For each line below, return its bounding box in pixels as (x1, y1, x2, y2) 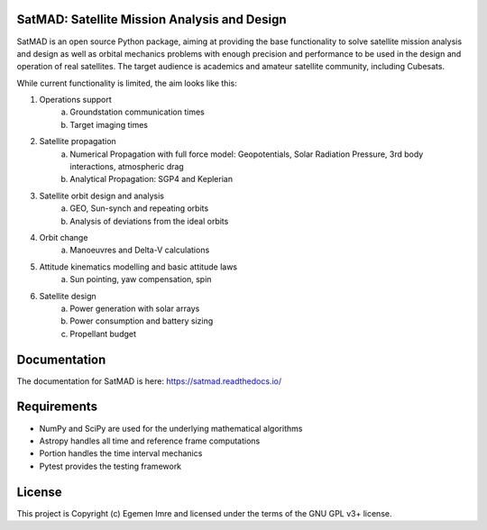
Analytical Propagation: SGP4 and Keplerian (69, 174, 234, 185)
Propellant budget (69, 328, 137, 339)
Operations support (39, 95, 112, 105)
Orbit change (39, 232, 88, 242)
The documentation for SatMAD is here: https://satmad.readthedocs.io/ (16, 375, 282, 387)
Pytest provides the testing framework (39, 461, 182, 471)
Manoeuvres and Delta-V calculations (69, 244, 210, 256)
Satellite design (39, 290, 96, 301)
